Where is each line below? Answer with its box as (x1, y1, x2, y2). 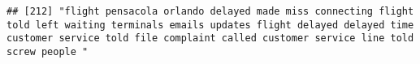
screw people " (6, 45, 89, 58)
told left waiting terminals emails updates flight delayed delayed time (6, 19, 414, 31)
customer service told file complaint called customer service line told (6, 32, 414, 45)
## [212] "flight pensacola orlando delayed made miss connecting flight (6, 6, 414, 17)
